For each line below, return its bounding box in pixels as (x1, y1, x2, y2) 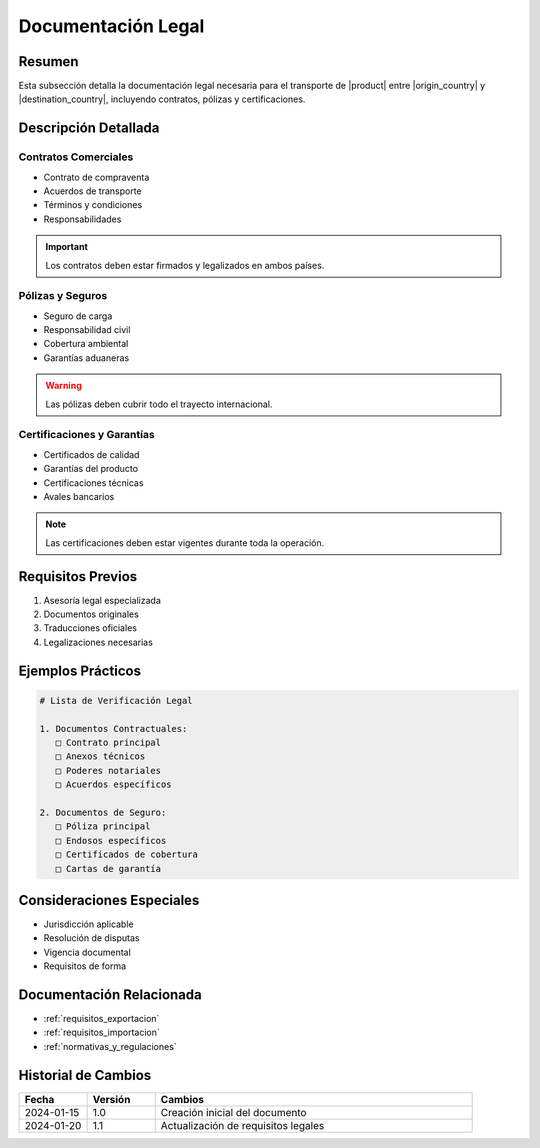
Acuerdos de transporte (43, 185, 142, 197)
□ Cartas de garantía (55, 863, 162, 874)
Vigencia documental (43, 946, 132, 958)
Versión (92, 1092, 131, 1106)
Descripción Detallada (18, 120, 160, 137)
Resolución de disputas (43, 932, 140, 944)
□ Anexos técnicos (55, 751, 146, 762)
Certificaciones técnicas (43, 476, 144, 489)
